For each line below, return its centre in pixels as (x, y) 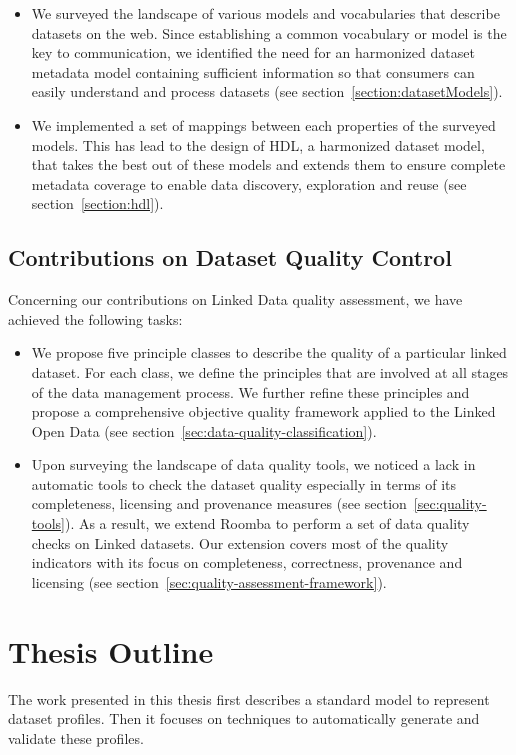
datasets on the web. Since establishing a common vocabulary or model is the (269, 32)
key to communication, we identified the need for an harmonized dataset (253, 52)
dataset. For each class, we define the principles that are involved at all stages (270, 371)
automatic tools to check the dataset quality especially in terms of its (244, 483)
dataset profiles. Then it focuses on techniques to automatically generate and (244, 718)
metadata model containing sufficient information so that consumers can (253, 71)
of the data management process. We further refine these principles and (250, 391)
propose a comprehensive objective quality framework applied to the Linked (263, 411)
